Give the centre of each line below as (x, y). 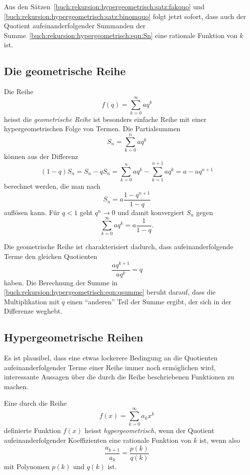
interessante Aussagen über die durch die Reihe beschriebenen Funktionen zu (119, 377)
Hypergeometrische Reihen (74, 337)
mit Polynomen (27, 466)
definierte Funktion (32, 430)
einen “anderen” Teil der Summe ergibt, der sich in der (149, 301)
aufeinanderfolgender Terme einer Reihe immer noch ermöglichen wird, (110, 367)
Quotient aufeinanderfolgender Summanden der (75, 26)
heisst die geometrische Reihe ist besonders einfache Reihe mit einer (105, 119)
